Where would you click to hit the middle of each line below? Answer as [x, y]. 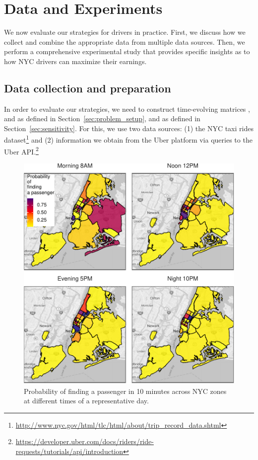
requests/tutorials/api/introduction [69, 451]
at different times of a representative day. [86, 401]
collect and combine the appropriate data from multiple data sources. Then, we [125, 41]
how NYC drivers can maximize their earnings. [75, 61]
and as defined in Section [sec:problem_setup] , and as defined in [102, 118]
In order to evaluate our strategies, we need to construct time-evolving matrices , [127, 109]
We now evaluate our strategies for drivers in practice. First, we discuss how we [125, 32]
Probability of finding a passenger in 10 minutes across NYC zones [125, 391]
